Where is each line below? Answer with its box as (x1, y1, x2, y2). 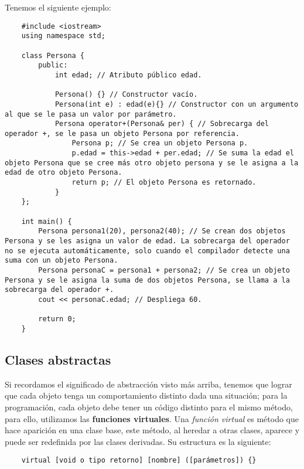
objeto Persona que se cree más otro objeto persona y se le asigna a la (5, 158, 299, 167)
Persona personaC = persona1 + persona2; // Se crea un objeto (38, 266, 290, 274)
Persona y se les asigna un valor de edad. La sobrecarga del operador (5, 237, 290, 246)
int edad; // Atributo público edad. (54, 70, 202, 79)
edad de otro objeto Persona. (5, 168, 122, 177)
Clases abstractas (5, 350, 111, 368)
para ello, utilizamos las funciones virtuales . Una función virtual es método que (5, 412, 299, 424)
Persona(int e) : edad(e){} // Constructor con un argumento (54, 100, 299, 108)
